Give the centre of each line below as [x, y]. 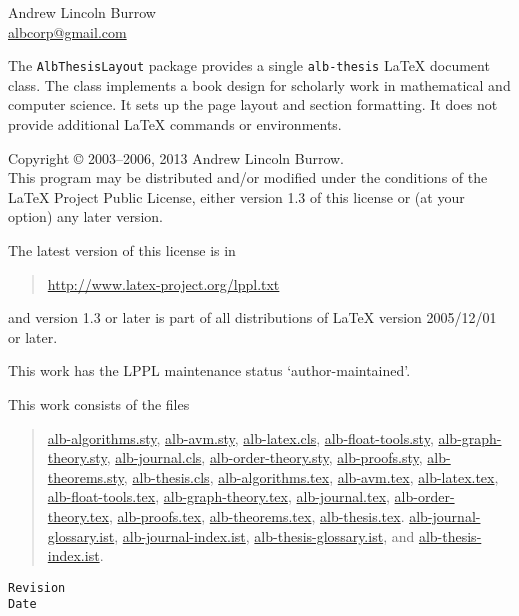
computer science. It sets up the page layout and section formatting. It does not [253, 104]
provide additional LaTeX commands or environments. [175, 124]
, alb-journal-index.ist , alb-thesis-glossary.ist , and [264, 535]
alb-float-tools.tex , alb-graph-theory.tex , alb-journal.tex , [218, 496]
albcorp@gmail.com [67, 31]
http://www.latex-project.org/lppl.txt [163, 283]
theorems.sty [85, 476]
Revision [37, 587]
